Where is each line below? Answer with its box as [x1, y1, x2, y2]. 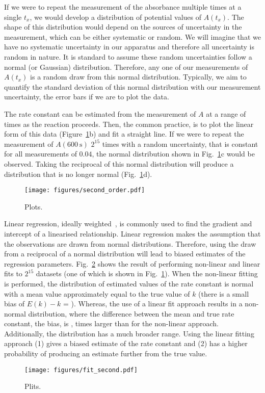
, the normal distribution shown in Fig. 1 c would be [92, 148, 255, 159]
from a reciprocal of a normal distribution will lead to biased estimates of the [4, 248, 246, 259]
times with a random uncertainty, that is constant [102, 138, 258, 149]
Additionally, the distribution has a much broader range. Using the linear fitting [4, 328, 254, 338]
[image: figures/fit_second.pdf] [24, 366, 138, 374]
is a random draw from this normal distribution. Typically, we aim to [30, 71, 247, 82]
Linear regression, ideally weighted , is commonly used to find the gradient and [4, 218, 252, 229]
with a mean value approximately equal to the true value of [4, 288, 190, 299]
